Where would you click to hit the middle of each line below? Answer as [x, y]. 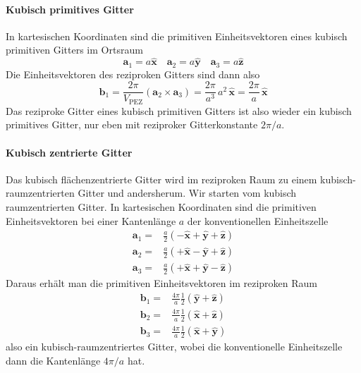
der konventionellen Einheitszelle [258, 220]
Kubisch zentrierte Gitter [69, 152]
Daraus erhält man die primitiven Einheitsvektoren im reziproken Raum [161, 283]
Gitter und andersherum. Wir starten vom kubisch [187, 193]
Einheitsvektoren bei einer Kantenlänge [91, 220]
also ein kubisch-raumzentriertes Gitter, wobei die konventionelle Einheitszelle [174, 347]
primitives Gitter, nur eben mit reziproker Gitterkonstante [132, 124]
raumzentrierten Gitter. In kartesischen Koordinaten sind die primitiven [161, 206]
